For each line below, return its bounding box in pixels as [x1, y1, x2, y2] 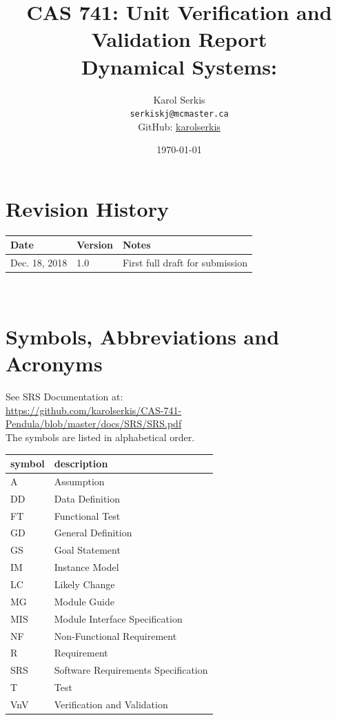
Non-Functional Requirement [54, 628, 177, 643]
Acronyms [6, 349, 103, 378]
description [54, 456, 108, 471]
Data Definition [54, 491, 121, 505]
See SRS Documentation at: [6, 389, 123, 404]
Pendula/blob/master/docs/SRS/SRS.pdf [6, 416, 182, 431]
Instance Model [54, 560, 119, 574]
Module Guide [54, 594, 114, 608]
